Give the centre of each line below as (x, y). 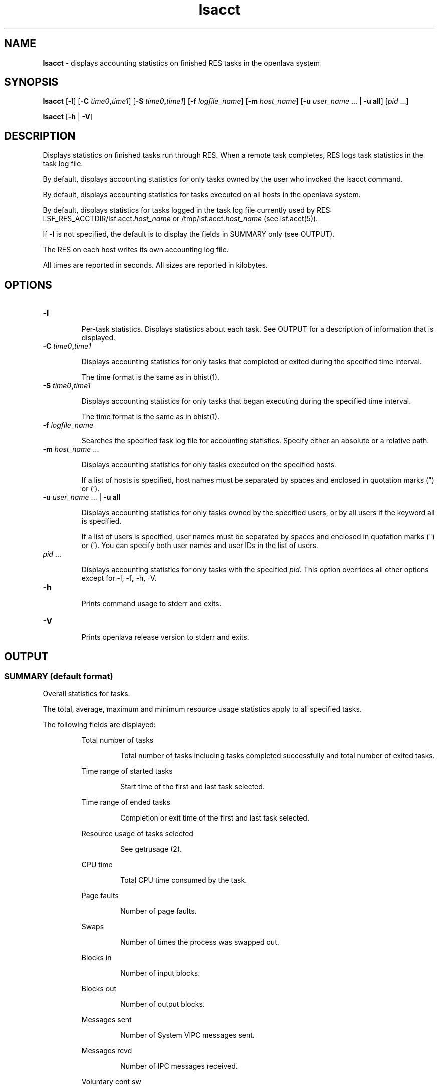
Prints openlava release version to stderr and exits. (165, 637)
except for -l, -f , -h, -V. (119, 578)
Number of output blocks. (163, 1004)
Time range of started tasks (127, 771)
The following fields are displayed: (99, 725)
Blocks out (99, 989)
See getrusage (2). (151, 849)
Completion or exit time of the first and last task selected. (215, 818)
